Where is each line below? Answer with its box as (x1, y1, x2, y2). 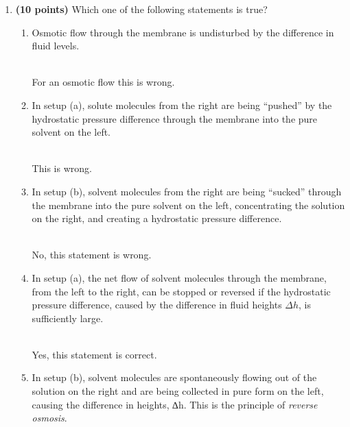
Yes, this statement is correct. (32, 347, 157, 361)
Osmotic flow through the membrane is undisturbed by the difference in (32, 25, 334, 39)
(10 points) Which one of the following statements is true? (15, 2, 268, 16)
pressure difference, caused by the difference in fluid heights (32, 297, 282, 312)
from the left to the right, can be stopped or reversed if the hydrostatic (32, 284, 331, 298)
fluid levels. (32, 38, 80, 53)
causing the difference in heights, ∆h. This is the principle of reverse (32, 397, 318, 411)
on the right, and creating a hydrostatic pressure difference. (32, 211, 282, 225)
